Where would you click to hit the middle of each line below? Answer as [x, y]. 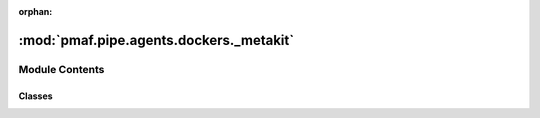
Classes [36, 96]
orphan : [35, 11]
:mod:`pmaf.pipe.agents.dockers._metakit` [156, 40]
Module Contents [61, 69]
